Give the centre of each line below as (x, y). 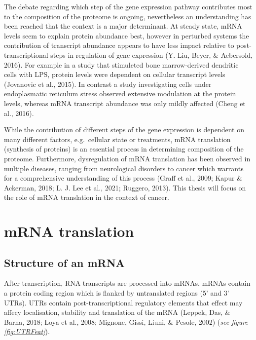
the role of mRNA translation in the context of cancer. (87, 197)
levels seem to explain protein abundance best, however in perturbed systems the (127, 35)
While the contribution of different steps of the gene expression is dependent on (124, 130)
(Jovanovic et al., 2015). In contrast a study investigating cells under (108, 84)
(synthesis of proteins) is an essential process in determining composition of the (124, 149)
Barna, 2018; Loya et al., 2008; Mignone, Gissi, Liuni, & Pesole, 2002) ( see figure (126, 321)
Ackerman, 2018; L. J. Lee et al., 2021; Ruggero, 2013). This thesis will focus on (125, 187)
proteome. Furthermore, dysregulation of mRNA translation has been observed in (127, 158)
